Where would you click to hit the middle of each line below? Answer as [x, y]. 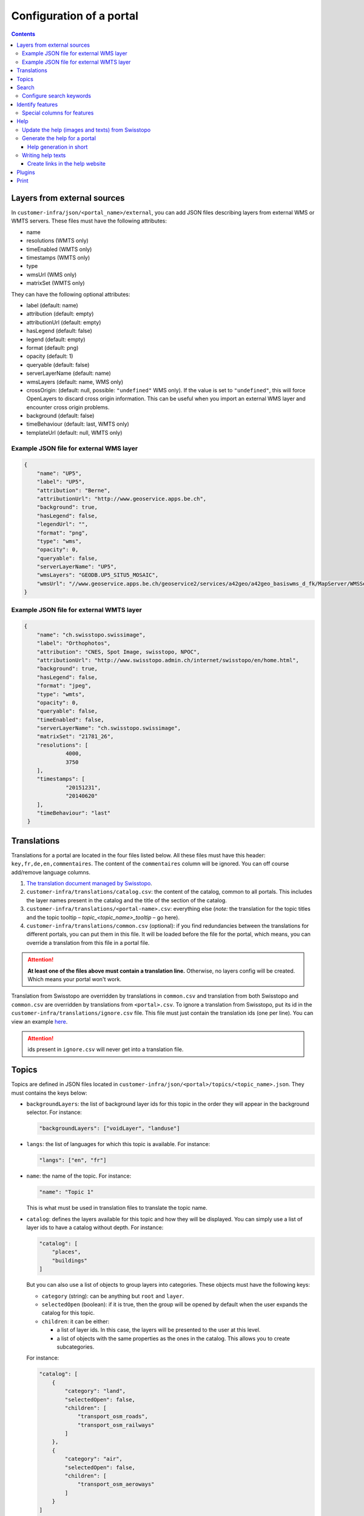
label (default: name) [52, 305]
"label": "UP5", [61, 482]
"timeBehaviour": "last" [74, 813]
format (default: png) [52, 347]
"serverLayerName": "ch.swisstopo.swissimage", [109, 728]
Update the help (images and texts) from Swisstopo [86, 130]
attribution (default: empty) [60, 314]
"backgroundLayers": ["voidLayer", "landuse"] [110, 1129]
